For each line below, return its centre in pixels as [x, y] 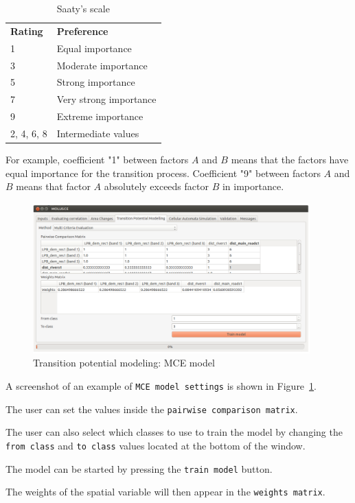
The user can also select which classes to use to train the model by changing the [174, 432]
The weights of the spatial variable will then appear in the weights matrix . [165, 492]
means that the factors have [290, 159]
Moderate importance [102, 65]
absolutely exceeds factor [156, 186]
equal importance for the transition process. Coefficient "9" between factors [163, 173]
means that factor [53, 186]
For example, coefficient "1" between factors [97, 159]
